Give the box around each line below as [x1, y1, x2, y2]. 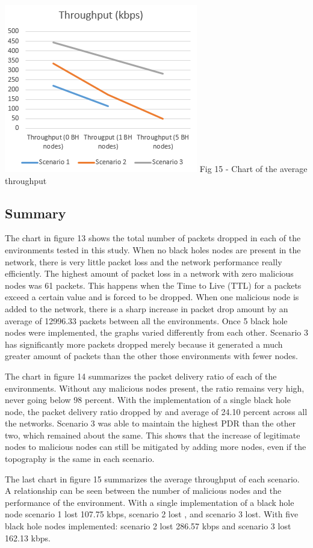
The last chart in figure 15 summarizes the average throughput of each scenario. [5, 472, 300, 485]
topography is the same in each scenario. [5, 452, 155, 465]
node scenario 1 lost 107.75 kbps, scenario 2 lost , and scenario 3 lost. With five [5, 508, 299, 520]
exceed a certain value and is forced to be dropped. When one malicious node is [5, 291, 299, 303]
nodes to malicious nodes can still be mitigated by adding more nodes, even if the [5, 440, 306, 453]
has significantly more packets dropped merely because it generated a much [5, 337, 283, 350]
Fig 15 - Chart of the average [199, 162, 308, 174]
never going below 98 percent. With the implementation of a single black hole [5, 393, 291, 406]
